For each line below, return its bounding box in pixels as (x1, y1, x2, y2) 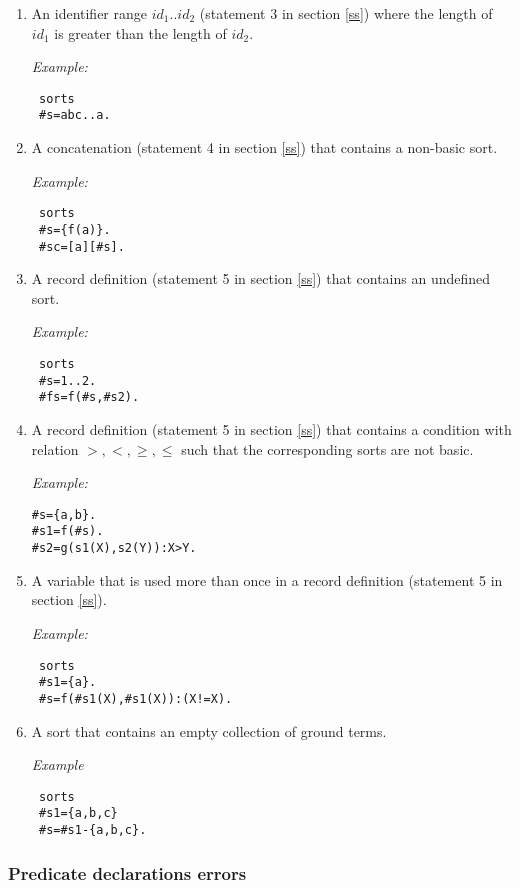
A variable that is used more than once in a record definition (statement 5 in (31, 569, 503, 590)
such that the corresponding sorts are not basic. (181, 438, 474, 459)
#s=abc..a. (38, 108, 111, 123)
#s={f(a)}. (38, 222, 111, 237)
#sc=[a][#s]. (38, 239, 125, 254)
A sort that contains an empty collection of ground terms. (31, 720, 387, 741)
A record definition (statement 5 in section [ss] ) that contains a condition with (31, 419, 512, 439)
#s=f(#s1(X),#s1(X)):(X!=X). (38, 691, 233, 706)
